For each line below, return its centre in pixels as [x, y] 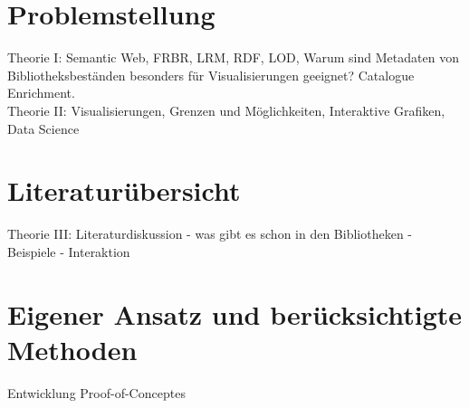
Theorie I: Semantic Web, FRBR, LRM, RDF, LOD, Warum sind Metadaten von [233, 57]
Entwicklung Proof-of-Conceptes [96, 392]
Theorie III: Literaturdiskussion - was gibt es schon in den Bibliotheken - [210, 234]
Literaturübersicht [124, 190]
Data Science [43, 128]
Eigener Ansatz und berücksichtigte [235, 313]
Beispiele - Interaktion [69, 251]
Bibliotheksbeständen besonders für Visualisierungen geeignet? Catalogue [211, 75]
